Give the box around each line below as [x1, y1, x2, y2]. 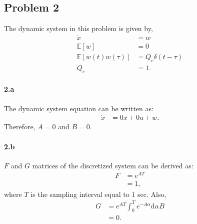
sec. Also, [137, 188, 166, 199]
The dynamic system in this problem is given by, [4, 23, 153, 34]
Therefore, [4, 121, 35, 132]
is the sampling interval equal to [30, 188, 129, 199]
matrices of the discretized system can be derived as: [32, 160, 193, 170]
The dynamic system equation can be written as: [4, 103, 153, 113]
